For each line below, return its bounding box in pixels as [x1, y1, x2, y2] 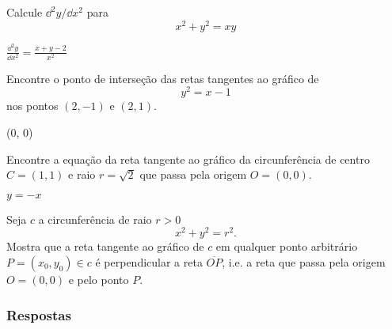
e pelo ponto [68, 271, 129, 287]
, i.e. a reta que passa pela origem [222, 254, 386, 270]
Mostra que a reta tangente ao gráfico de [6, 238, 204, 255]
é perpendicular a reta [95, 254, 203, 270]
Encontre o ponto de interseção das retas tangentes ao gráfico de [6, 70, 319, 86]
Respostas [6, 304, 71, 324]
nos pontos [6, 97, 59, 114]
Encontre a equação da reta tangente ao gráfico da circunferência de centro [6, 150, 370, 167]
